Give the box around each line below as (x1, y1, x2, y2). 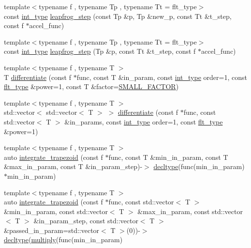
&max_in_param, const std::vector (137, 206, 243, 216)
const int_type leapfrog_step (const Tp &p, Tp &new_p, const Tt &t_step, (4, 11, 232, 21)
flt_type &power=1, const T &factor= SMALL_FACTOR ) (4, 81, 179, 92)
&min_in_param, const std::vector (4, 206, 108, 216)
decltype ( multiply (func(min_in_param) (4, 234, 123, 245)
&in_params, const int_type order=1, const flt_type (64, 116, 223, 126)
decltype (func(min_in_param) (153, 161, 245, 171)
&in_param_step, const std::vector (33, 216, 138, 226)
